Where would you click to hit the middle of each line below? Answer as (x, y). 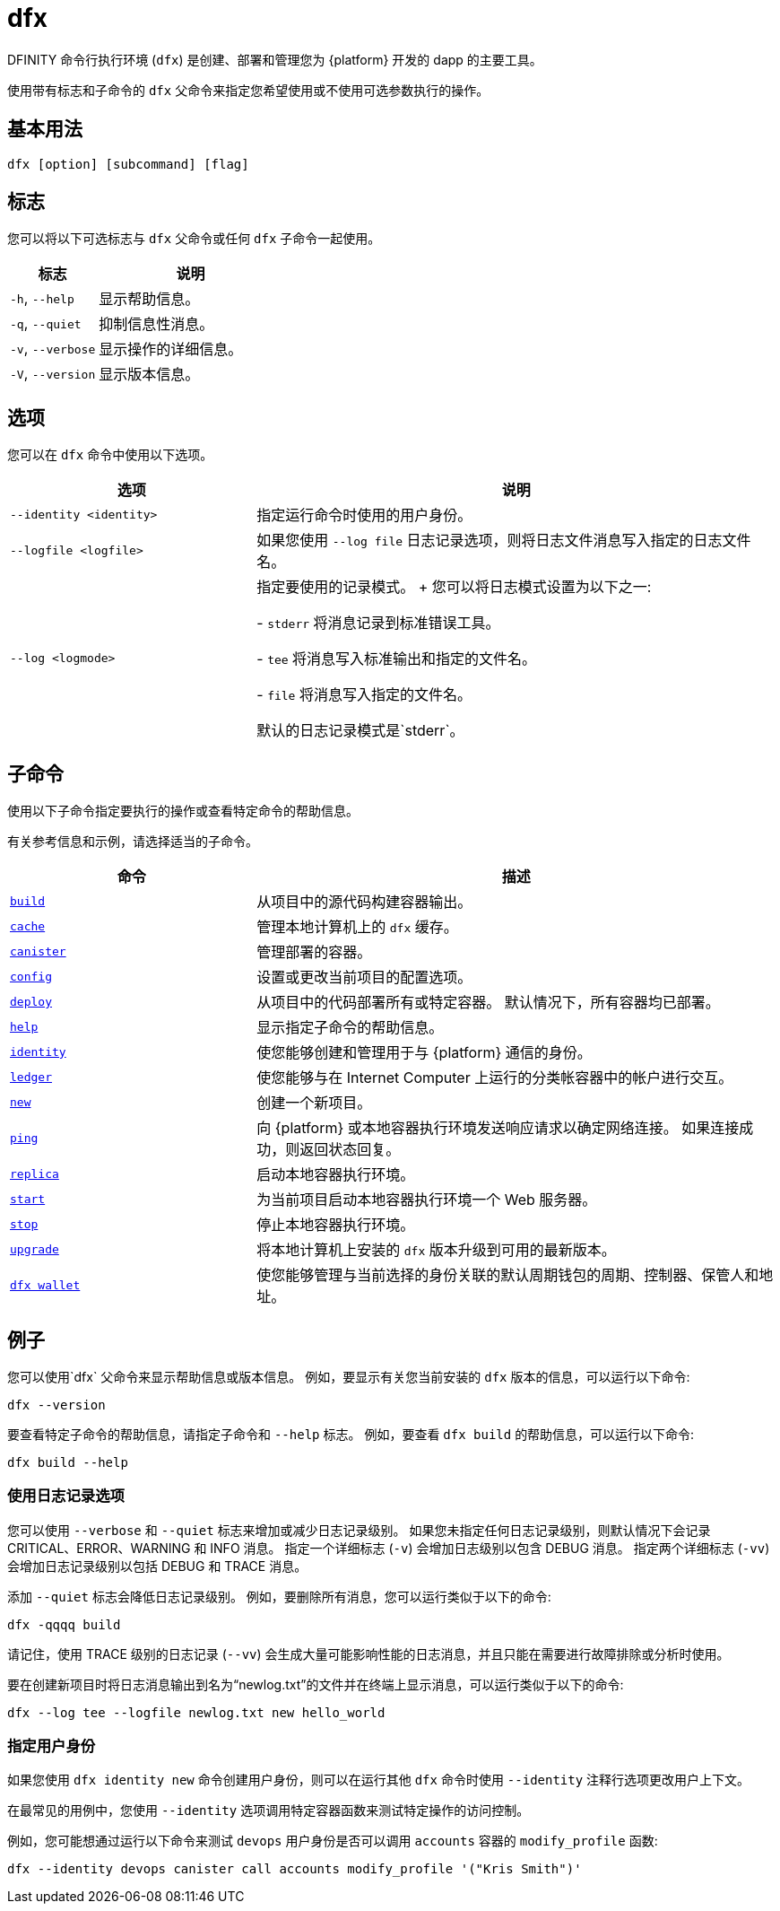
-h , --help (42, 298)
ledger (31, 1077)
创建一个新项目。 (314, 1103)
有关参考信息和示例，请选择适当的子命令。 (133, 842)
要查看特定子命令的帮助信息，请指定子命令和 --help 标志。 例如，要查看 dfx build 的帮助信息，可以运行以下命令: (351, 1434)
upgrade (35, 1249)
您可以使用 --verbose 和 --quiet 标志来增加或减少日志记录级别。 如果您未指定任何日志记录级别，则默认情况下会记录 (359, 1530)
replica (35, 1174)
